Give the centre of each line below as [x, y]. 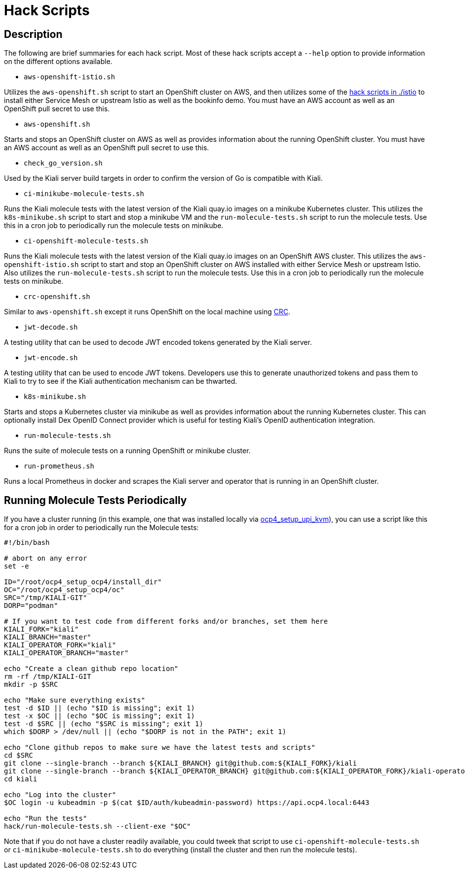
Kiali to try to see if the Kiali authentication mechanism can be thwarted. [121, 381]
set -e [17, 566]
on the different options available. [58, 62]
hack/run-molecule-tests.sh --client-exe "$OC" [98, 826]
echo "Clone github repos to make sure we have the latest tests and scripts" [160, 748]
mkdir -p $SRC [31, 685]
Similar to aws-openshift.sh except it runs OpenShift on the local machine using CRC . [147, 312]
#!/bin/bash [27, 543]
